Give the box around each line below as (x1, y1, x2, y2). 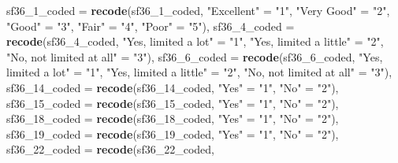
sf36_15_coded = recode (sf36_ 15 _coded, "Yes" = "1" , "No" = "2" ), (6, 94, 339, 111)
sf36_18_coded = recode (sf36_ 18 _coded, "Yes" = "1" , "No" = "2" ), (6, 110, 339, 127)
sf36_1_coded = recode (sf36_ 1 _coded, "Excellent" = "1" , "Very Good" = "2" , (6, 2, 390, 18)
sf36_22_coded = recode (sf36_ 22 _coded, (6, 141, 214, 157)
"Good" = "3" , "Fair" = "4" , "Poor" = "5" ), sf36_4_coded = (6, 17, 295, 34)
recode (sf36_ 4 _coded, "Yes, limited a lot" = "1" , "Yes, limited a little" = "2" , (6, 33, 384, 50)
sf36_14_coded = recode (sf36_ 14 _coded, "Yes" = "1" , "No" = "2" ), (6, 79, 339, 95)
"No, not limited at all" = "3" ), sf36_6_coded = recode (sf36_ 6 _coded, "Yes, (6, 48, 383, 65)
